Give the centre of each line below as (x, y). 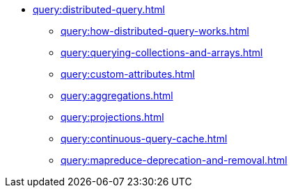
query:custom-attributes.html (128, 74)
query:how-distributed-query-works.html (155, 31)
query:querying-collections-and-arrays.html (162, 52)
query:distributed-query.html (99, 9)
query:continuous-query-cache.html (144, 139)
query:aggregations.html (117, 95)
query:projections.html (112, 117)
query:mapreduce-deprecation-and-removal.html (174, 160)
